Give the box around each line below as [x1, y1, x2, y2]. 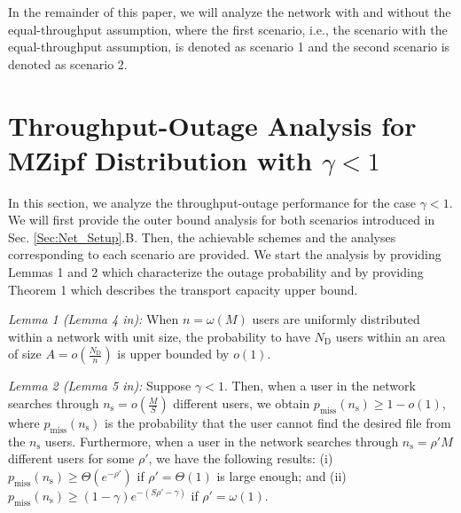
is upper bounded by [117, 344, 230, 363]
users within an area [335, 327, 446, 345]
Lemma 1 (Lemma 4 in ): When [8, 310, 179, 328]
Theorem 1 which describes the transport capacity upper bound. [8, 280, 358, 298]
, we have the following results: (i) [148, 449, 333, 468]
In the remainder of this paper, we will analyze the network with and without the [8, 3, 451, 20]
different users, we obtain [173, 394, 310, 413]
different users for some [8, 449, 135, 468]
